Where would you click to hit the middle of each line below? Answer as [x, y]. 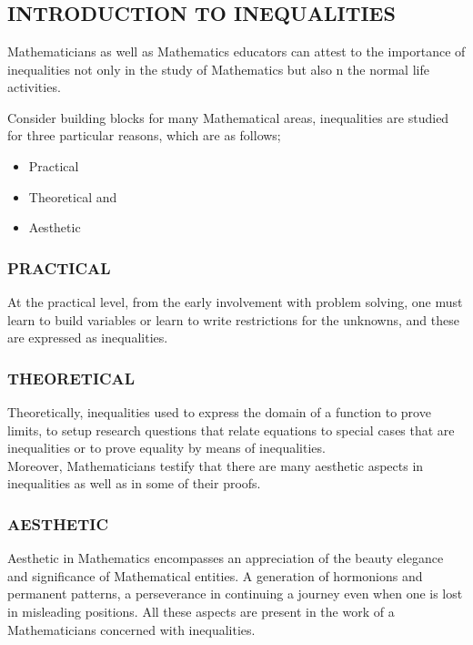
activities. [34, 87]
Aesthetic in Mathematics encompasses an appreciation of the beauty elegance [226, 558]
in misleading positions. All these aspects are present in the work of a [201, 611]
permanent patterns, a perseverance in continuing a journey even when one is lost [235, 594]
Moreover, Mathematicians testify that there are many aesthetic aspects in [216, 465]
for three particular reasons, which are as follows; [144, 135]
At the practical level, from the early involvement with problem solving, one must [235, 301]
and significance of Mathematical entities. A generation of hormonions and [215, 575]
